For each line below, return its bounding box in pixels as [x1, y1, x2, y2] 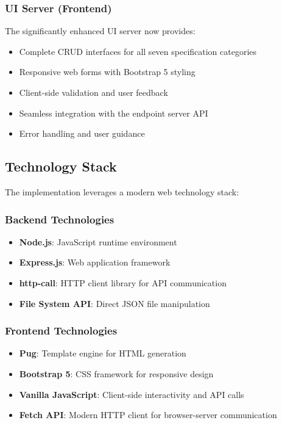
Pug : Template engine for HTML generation [19, 347, 186, 360]
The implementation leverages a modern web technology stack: [5, 185, 239, 198]
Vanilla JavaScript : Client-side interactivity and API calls [19, 388, 244, 400]
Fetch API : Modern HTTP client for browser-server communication [19, 408, 277, 421]
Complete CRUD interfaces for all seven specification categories [19, 45, 257, 57]
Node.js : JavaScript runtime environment [19, 235, 177, 248]
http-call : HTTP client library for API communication [19, 276, 227, 289]
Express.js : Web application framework [19, 256, 171, 269]
